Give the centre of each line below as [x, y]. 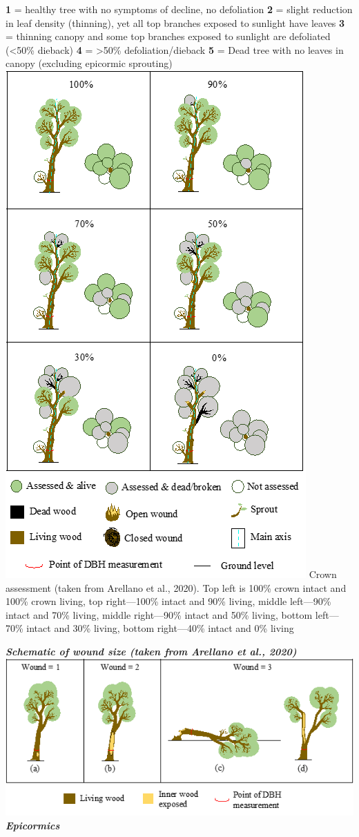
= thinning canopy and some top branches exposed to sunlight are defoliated [168, 36]
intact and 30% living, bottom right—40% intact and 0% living [160, 628]
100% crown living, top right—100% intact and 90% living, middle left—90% [168, 601]
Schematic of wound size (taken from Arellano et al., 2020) [151, 651]
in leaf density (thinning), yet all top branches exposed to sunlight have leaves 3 [175, 22]
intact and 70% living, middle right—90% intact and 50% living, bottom [159, 614]
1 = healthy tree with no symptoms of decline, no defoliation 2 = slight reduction [179, 9]
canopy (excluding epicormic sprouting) [89, 63]
